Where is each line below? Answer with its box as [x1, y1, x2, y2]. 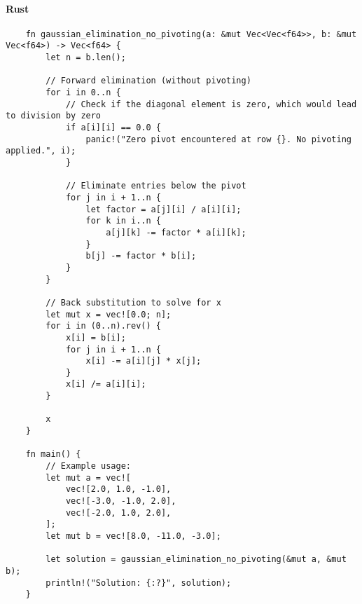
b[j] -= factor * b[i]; [85, 251, 197, 261]
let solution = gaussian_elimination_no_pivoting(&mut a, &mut [46, 554, 347, 565]
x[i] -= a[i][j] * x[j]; [85, 356, 202, 366]
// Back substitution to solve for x [46, 297, 221, 308]
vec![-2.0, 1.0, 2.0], [65, 507, 172, 518]
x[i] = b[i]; [65, 332, 126, 343]
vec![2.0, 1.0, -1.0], [65, 484, 172, 495]
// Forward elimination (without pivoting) [46, 76, 251, 86]
